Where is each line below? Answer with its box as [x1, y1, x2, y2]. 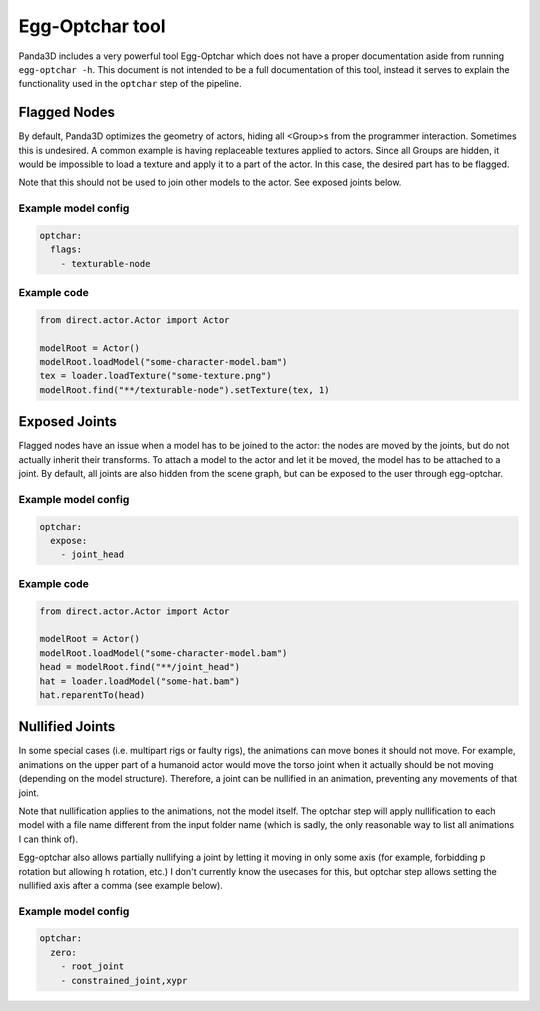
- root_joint [60, 961, 125, 972]
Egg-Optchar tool [18, 15, 166, 37]
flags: [50, 244, 83, 255]
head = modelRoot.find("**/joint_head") [39, 661, 240, 673]
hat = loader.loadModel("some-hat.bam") [39, 675, 240, 687]
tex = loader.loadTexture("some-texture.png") [39, 370, 272, 382]
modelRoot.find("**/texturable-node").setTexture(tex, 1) [39, 384, 330, 395]
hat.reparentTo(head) [39, 689, 146, 700]
